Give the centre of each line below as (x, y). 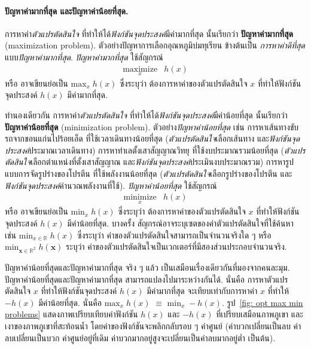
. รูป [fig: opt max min (262, 302)
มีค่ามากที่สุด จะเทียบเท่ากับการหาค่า (202, 291)
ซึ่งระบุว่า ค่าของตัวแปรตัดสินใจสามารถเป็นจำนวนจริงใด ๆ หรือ (174, 235)
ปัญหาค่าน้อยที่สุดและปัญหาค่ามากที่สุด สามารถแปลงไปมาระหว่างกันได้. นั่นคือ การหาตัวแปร (147, 279)
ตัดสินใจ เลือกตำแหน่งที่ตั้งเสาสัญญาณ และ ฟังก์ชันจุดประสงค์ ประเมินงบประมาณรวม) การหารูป (150, 162)
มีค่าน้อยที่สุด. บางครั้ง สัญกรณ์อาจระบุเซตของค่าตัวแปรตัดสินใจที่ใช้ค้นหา (180, 223)
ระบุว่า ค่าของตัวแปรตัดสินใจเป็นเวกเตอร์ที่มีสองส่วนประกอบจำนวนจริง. (176, 247)
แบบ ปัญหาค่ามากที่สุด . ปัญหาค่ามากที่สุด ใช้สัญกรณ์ (84, 56)
